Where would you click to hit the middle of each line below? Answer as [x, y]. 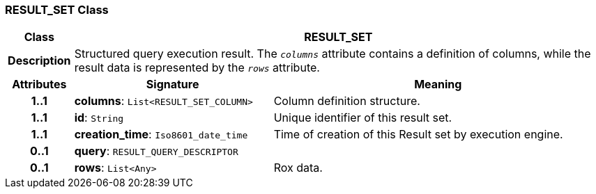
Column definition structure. [347, 101]
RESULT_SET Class [57, 10]
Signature [173, 84]
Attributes [39, 84]
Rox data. [298, 168]
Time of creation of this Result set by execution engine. [418, 135]
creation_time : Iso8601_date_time [161, 135]
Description [39, 61]
